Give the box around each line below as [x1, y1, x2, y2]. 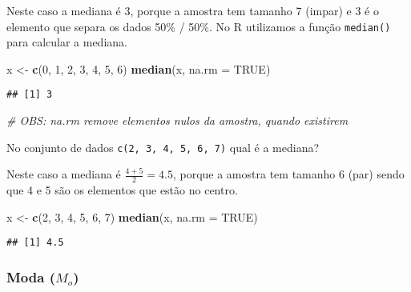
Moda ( [6, 266, 55, 286]
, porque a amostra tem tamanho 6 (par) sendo [172, 166, 405, 182]
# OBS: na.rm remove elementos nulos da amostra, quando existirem [6, 112, 349, 129]
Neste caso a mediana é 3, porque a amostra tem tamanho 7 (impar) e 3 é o [6, 2, 379, 18]
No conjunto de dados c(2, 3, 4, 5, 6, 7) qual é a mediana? [6, 138, 320, 155]
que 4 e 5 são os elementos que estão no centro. [6, 182, 238, 198]
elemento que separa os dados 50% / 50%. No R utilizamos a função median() [6, 18, 391, 34]
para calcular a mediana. [6, 34, 127, 50]
